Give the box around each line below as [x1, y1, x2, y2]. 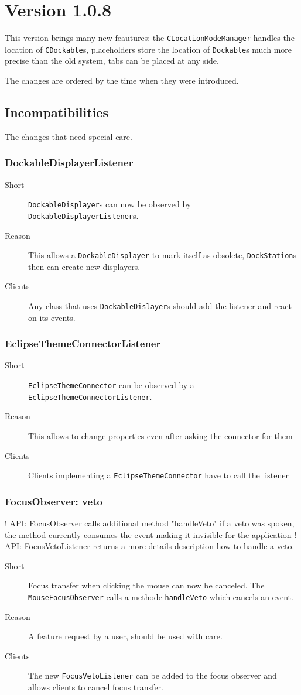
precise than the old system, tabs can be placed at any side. [5, 54, 219, 67]
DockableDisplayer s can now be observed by [28, 198, 191, 210]
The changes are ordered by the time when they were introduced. [5, 74, 239, 87]
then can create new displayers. [28, 260, 141, 272]
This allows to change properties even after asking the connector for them [28, 429, 293, 441]
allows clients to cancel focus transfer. [28, 681, 163, 693]
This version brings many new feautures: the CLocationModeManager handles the [5, 32, 295, 44]
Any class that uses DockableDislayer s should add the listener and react [28, 299, 292, 311]
